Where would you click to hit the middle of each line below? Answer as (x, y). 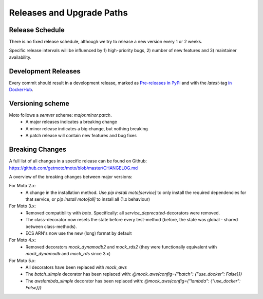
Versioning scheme (39, 103)
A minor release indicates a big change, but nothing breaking (87, 128)
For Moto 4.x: (22, 240)
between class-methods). (51, 227)
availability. (20, 57)
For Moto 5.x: (22, 261)
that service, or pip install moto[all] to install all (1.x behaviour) (88, 199)
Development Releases (45, 71)
